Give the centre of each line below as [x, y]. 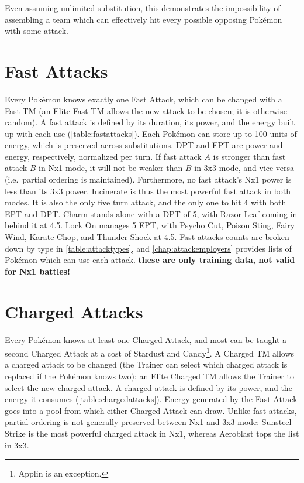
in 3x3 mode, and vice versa [244, 168]
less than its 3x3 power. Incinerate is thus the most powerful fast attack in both [148, 191]
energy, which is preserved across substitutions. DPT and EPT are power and [144, 145]
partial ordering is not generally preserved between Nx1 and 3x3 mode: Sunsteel [148, 422]
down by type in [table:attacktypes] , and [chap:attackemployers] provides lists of [148, 248]
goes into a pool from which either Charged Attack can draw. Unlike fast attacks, [151, 410]
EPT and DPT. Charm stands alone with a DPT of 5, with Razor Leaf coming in [151, 213]
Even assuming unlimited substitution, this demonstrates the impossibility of [143, 8]
